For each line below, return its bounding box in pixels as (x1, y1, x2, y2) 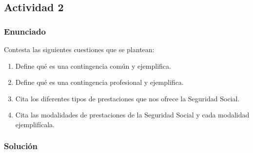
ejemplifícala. (15, 119, 55, 129)
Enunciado (4, 25, 46, 37)
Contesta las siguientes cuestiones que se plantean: (4, 44, 155, 54)
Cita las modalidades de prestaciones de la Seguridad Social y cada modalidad (15, 110, 250, 120)
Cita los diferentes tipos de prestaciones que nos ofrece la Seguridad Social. (15, 93, 240, 103)
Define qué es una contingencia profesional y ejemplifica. (15, 77, 184, 87)
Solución (4, 140, 38, 152)
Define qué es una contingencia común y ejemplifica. (15, 60, 171, 71)
